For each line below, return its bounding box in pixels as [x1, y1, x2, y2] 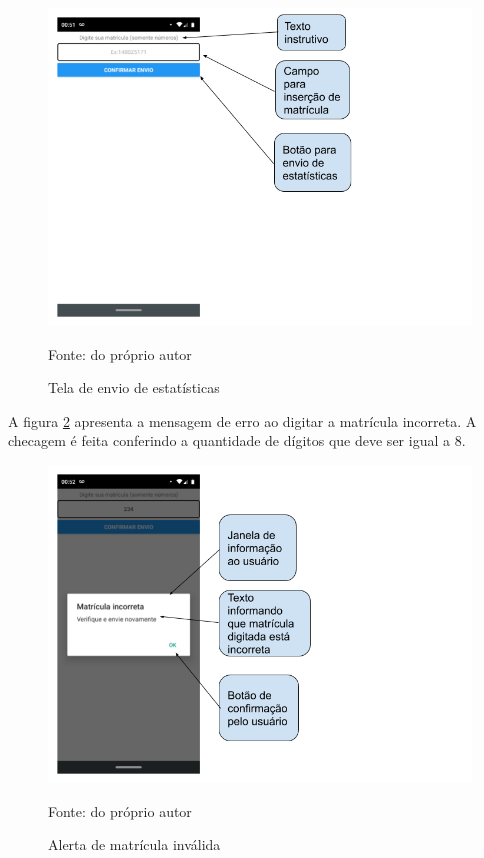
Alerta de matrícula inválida [48, 834, 221, 855]
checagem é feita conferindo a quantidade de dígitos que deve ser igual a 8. [8, 430, 466, 451]
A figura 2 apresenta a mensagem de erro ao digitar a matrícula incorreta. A [8, 410, 477, 431]
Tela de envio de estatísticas [48, 377, 220, 398]
